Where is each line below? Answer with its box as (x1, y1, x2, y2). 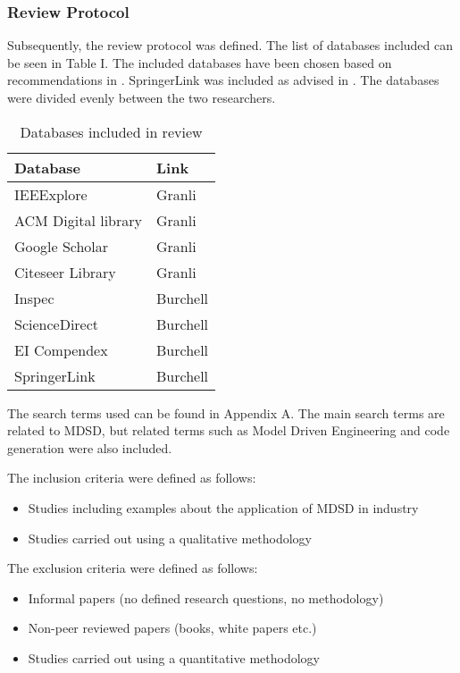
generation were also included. (7, 438, 172, 457)
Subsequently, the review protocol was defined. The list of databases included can (7, 36, 454, 55)
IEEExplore (14, 183, 88, 205)
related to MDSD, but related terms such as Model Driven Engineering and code (7, 421, 450, 440)
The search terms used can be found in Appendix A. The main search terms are (7, 403, 445, 422)
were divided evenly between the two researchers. (7, 88, 276, 106)
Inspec (14, 287, 54, 308)
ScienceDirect (14, 313, 99, 334)
